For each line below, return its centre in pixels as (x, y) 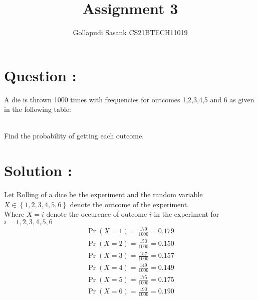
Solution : (38, 170)
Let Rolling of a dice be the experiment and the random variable (103, 194)
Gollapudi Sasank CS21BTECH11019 (130, 32)
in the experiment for (187, 214)
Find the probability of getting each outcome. (74, 136)
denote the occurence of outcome (97, 214)
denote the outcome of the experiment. (130, 204)
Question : (40, 75)
